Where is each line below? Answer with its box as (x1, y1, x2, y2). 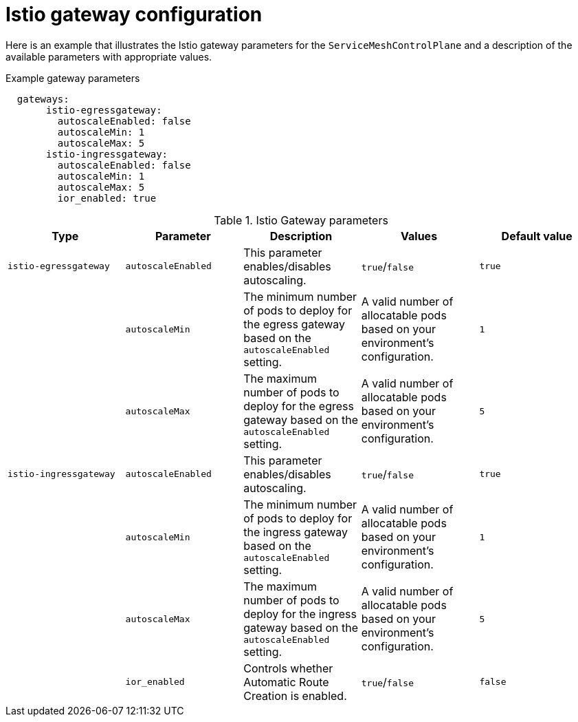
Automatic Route (243, 675, 329, 689)
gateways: (16, 93, 69, 105)
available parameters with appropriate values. (5, 50, 212, 63)
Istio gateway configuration (5, 3, 263, 26)
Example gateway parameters (5, 72, 140, 84)
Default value (501, 229, 573, 243)
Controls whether (243, 661, 333, 675)
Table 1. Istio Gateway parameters (214, 213, 388, 227)
